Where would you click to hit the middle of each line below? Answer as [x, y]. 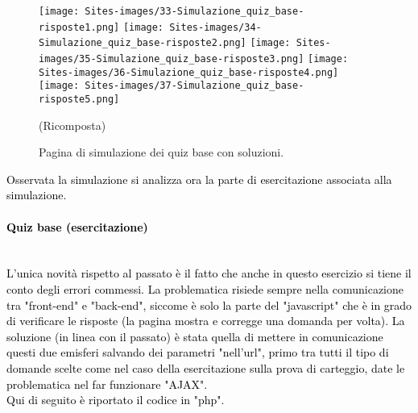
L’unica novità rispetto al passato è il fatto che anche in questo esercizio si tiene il [209, 273]
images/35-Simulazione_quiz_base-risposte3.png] [172, 58]
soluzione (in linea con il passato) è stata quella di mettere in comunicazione [195, 336]
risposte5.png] [79, 99]
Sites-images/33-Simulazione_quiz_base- [195, 11]
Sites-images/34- [215, 27]
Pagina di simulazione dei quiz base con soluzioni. [161, 152]
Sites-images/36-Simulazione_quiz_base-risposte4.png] [189, 72]
